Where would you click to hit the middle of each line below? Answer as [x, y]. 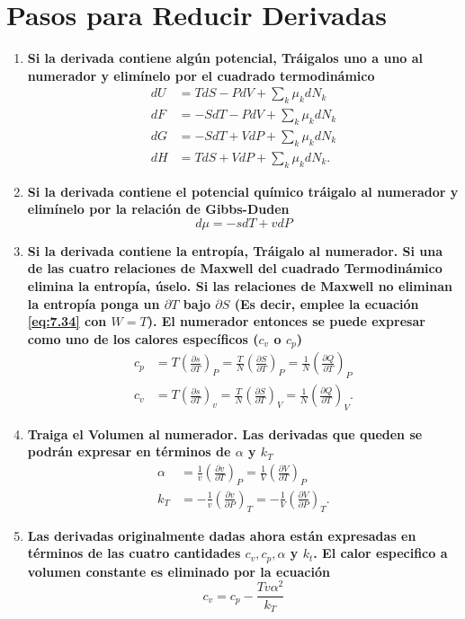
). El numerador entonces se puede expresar [286, 321]
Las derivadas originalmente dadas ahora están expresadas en [222, 535]
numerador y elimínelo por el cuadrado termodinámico [201, 75]
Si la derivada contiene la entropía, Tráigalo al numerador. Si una [235, 250]
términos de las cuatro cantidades [134, 553]
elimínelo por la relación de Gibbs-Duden [158, 209]
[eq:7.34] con [67, 321]
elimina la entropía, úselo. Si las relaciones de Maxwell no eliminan [240, 286]
